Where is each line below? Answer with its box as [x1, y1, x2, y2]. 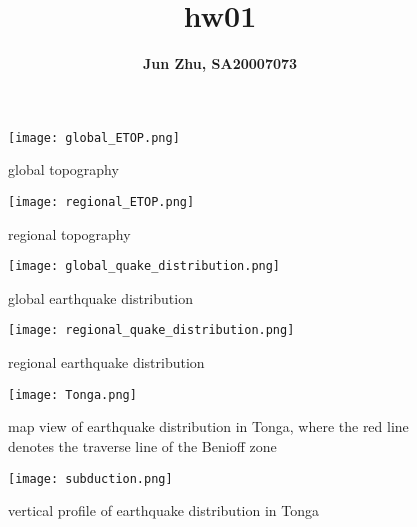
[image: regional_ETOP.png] [8, 194, 195, 209]
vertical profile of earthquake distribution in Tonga [8, 500, 320, 521]
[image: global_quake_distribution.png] [8, 259, 281, 274]
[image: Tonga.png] [8, 387, 137, 402]
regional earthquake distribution [8, 352, 205, 373]
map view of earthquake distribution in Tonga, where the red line [8, 416, 409, 437]
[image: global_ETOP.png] [8, 130, 180, 145]
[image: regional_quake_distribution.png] [8, 323, 295, 338]
